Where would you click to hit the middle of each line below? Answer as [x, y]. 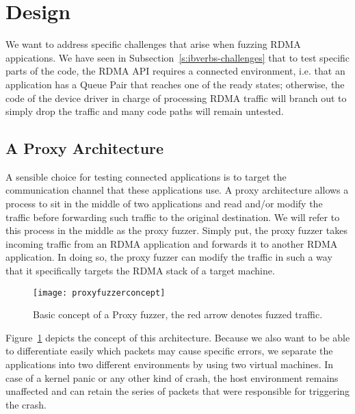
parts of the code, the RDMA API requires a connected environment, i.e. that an [175, 71]
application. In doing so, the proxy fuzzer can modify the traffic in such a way [169, 257]
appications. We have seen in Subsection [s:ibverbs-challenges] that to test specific [178, 57]
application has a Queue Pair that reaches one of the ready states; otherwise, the [175, 84]
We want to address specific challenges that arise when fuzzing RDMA [153, 44]
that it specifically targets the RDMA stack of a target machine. [140, 271]
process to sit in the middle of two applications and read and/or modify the [164, 204]
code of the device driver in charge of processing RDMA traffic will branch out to [176, 98]
